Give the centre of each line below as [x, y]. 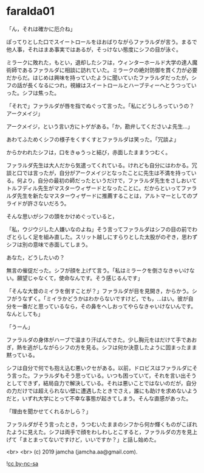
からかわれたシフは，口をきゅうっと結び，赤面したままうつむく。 [89, 152]
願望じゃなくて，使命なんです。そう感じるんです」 [80, 278]
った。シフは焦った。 [33, 93]
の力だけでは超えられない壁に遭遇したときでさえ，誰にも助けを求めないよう [102, 391]
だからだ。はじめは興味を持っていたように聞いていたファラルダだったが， [99, 77]
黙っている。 [22, 355]
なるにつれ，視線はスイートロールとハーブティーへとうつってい [117, 85]
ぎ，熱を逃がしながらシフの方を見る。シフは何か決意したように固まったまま [102, 347]
